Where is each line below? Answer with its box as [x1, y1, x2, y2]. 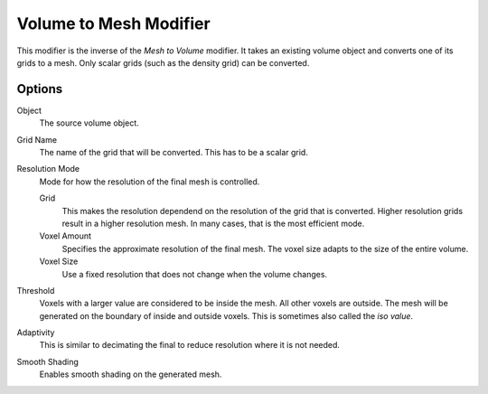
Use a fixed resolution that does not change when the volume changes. [61, 268, 328, 279]
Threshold [16, 285, 55, 295]
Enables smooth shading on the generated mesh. [39, 369, 222, 380]
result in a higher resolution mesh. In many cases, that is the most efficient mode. [61, 218, 365, 229]
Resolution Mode [16, 164, 80, 174]
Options [16, 81, 63, 97]
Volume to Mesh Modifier [16, 14, 211, 33]
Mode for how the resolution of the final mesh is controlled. [39, 176, 260, 187]
